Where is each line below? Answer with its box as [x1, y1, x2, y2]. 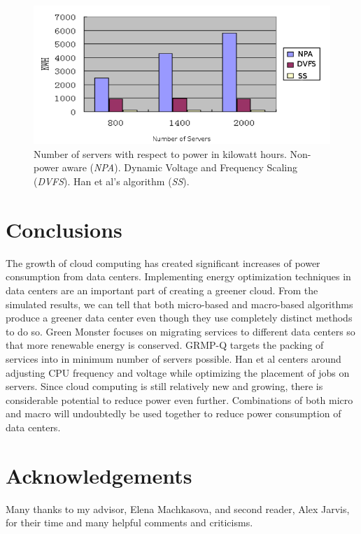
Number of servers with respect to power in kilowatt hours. [34, 146, 287, 161]
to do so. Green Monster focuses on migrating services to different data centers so [6, 324, 355, 338]
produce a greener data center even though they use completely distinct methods [6, 310, 353, 325]
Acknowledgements [6, 461, 192, 489]
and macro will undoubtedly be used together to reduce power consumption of [6, 406, 341, 421]
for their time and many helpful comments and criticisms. [6, 515, 253, 530]
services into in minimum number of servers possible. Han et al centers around [6, 351, 341, 366]
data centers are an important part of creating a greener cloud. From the [6, 282, 318, 297]
